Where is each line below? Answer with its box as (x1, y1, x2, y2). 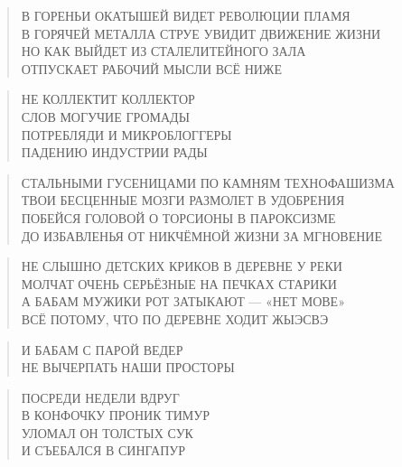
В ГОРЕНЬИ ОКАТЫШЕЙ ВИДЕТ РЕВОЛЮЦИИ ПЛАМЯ (21, 6, 351, 24)
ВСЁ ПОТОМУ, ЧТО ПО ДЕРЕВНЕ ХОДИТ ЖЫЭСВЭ (21, 309, 329, 328)
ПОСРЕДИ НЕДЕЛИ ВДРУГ (21, 388, 180, 406)
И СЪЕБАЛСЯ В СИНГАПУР (21, 441, 186, 460)
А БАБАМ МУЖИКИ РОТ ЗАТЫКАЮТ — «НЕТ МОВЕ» (21, 292, 345, 311)
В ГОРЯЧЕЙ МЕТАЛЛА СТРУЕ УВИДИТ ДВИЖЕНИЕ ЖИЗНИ (21, 23, 381, 42)
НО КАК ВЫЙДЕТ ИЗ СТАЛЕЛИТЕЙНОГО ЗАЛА (21, 42, 306, 61)
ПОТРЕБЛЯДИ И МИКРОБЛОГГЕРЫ (21, 125, 232, 144)
